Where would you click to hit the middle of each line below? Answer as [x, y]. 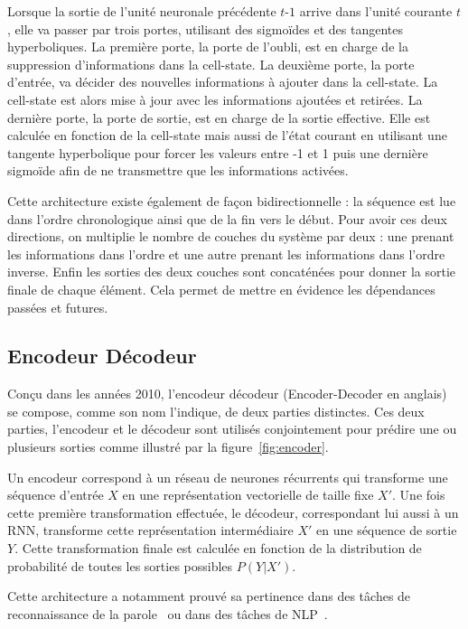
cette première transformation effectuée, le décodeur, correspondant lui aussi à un [233, 512]
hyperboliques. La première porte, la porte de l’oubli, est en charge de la [208, 47]
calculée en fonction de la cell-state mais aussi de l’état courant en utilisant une [227, 135]
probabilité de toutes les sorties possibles [120, 565]
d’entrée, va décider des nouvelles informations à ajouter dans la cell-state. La [223, 82]
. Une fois [419, 495]
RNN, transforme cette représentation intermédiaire [150, 530]
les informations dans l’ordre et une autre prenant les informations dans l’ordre [226, 253]
